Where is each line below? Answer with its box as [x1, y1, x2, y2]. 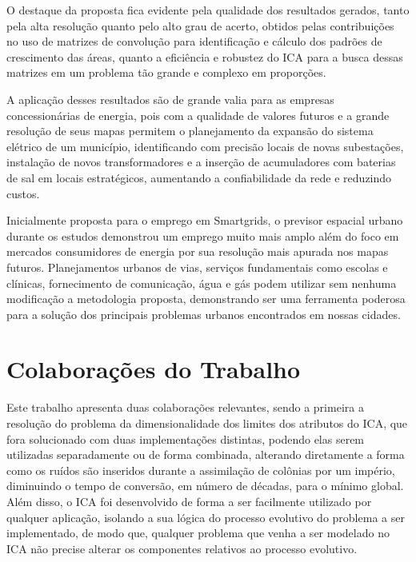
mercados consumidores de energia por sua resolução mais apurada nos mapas [6, 243, 389, 260]
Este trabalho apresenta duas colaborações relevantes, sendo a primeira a [6, 399, 364, 416]
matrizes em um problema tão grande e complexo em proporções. [6, 64, 326, 81]
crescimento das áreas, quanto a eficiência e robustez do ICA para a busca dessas [6, 48, 403, 65]
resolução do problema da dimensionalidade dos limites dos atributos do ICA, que [6, 415, 408, 431]
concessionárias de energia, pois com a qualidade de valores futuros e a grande [6, 106, 390, 123]
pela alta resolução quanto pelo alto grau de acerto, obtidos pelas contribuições [6, 17, 394, 34]
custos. [6, 185, 40, 201]
